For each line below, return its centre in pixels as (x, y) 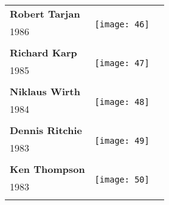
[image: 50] (122, 180)
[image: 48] (122, 102)
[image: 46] (122, 24)
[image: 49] (122, 141)
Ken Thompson (47, 169)
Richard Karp (43, 52)
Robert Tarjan (45, 14)
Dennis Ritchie (46, 130)
